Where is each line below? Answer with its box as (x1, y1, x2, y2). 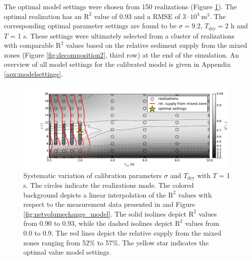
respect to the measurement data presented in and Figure (23, 199, 195, 209)
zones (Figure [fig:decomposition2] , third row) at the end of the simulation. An (4, 49, 239, 60)
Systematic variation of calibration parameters (23, 170, 162, 180)
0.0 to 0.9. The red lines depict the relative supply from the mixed (23, 227, 221, 238)
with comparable (4, 40, 54, 50)
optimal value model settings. (23, 247, 111, 257)
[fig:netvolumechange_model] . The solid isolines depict (23, 208, 187, 219)
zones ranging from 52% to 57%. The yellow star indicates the (23, 237, 209, 247)
